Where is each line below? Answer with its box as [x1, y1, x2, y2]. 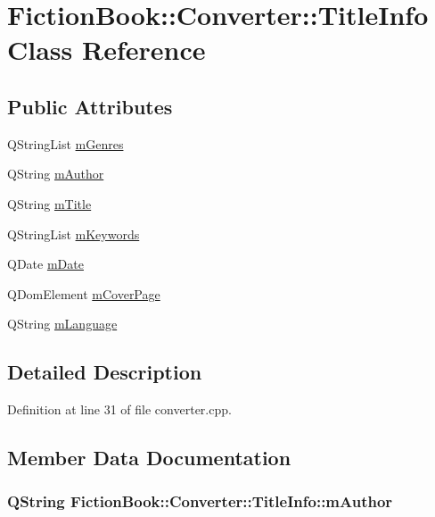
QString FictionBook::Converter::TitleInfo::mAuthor [7, 490, 393, 513]
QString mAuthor [7, 164, 104, 183]
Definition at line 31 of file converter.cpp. [7, 400, 232, 419]
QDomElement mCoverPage [7, 284, 160, 303]
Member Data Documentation [7, 444, 291, 471]
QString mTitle [7, 194, 92, 213]
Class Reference [7, 31, 206, 68]
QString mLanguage [7, 314, 118, 333]
